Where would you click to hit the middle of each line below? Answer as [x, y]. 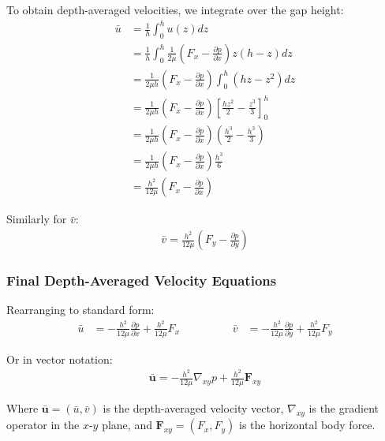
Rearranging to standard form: [80, 310]
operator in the [43, 425]
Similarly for [37, 219]
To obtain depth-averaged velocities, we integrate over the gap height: [175, 9]
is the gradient [344, 408]
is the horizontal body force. [307, 425]
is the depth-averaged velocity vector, [193, 408]
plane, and [127, 425]
